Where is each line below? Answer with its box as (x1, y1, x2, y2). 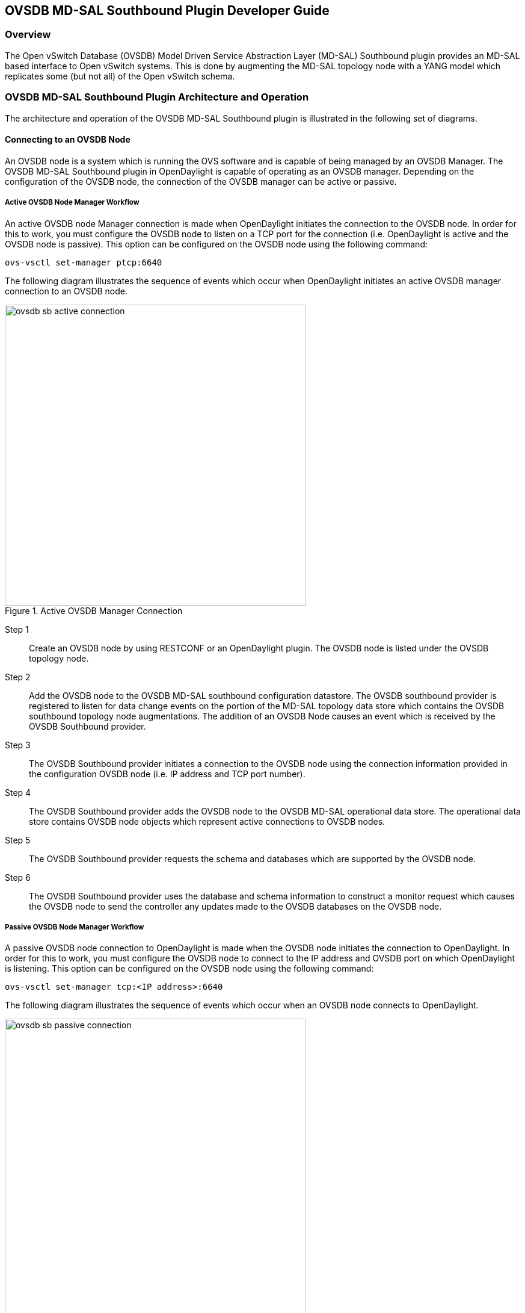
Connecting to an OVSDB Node (5, 134, 130, 145)
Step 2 (5, 671, 31, 682)
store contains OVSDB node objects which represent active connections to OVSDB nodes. (29, 816, 385, 827)
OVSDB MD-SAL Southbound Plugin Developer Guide (5, 3, 330, 18)
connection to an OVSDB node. (5, 285, 128, 296)
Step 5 (5, 834, 31, 845)
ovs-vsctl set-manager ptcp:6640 (5, 257, 162, 267)
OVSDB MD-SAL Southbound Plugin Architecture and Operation (5, 91, 309, 104)
